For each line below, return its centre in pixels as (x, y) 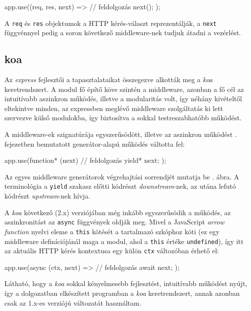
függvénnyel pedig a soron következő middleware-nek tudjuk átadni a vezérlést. (123, 33)
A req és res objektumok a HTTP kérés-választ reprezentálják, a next (111, 23)
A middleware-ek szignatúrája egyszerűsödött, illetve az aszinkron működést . (121, 134)
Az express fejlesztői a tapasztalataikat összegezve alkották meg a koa (109, 79)
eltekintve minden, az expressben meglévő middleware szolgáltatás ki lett (114, 108)
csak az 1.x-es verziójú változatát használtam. (73, 302)
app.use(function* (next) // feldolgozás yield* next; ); (85, 160)
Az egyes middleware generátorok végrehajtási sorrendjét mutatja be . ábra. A (122, 176)
